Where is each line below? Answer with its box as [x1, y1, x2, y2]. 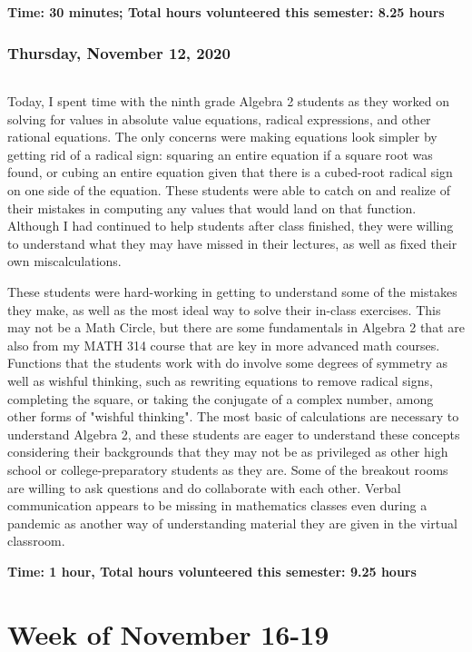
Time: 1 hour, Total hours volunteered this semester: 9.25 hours [7, 561, 417, 580]
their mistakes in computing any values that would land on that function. [7, 198, 417, 217]
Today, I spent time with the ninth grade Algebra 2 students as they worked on [7, 92, 449, 111]
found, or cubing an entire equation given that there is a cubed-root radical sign [7, 163, 453, 182]
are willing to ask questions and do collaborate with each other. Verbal [7, 478, 401, 497]
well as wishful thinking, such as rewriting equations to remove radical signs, [7, 370, 433, 390]
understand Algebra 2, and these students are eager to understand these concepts [7, 424, 460, 443]
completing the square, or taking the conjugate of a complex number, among [7, 389, 434, 408]
